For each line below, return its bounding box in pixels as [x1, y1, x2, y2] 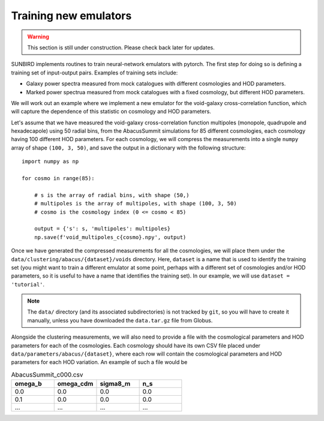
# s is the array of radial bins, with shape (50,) [34, 192, 190, 198]
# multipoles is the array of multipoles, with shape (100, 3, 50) [34, 200, 237, 207]
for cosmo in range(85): [22, 175, 95, 182]
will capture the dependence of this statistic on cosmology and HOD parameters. [11, 108, 211, 115]
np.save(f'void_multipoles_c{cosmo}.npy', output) [34, 234, 187, 240]
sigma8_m [100, 380, 131, 388]
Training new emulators [11, 9, 132, 22]
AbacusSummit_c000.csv [11, 371, 83, 379]
